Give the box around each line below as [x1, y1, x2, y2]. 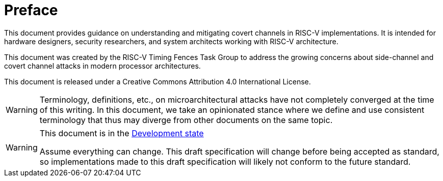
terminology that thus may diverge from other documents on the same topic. [39, 114, 333, 125]
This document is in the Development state [39, 128, 204, 138]
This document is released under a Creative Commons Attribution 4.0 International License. [4, 77, 311, 86]
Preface [4, 2, 58, 19]
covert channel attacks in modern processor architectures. [4, 61, 201, 70]
